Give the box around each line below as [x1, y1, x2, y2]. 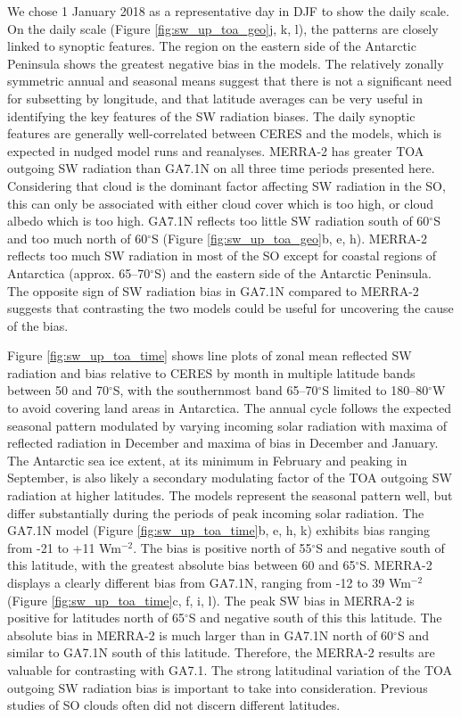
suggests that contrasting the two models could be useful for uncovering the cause [7, 299, 454, 317]
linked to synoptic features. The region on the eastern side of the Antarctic [7, 37, 416, 55]
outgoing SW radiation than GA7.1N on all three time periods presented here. [7, 159, 435, 177]
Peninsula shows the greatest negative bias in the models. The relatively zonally [7, 54, 444, 72]
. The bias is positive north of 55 [133, 538, 312, 556]
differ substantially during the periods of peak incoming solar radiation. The [7, 503, 424, 522]
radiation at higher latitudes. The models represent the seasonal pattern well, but [7, 486, 453, 505]
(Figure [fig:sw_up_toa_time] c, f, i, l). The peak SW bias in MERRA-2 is [7, 590, 415, 609]
